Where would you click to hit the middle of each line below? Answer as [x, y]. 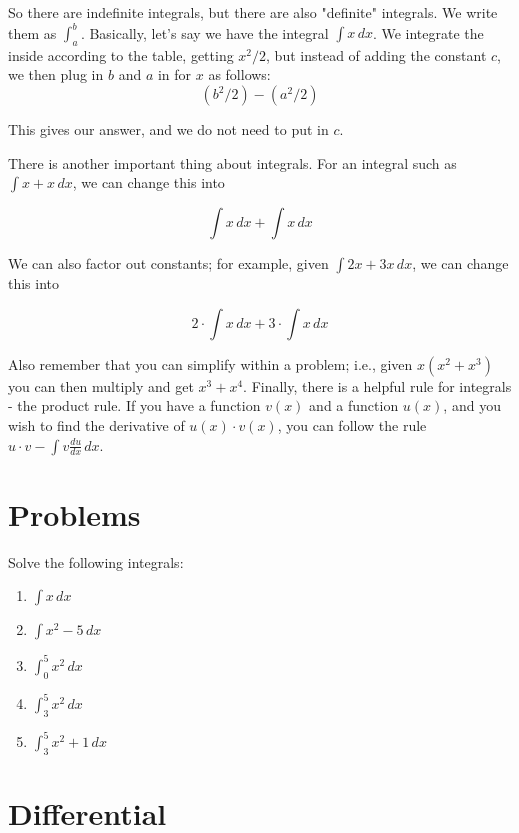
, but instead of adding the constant [376, 54]
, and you [472, 405]
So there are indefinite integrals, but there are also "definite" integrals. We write [253, 12]
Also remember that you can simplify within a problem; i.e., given [210, 363]
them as [32, 32]
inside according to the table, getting [121, 54]
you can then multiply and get [101, 385]
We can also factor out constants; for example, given [168, 263]
